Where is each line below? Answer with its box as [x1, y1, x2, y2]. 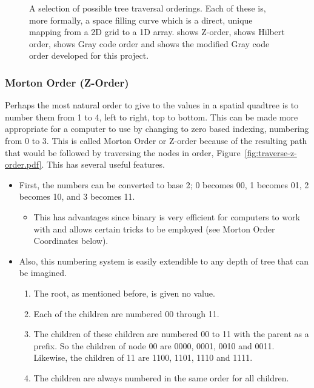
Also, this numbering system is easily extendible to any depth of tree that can [19, 254, 309, 267]
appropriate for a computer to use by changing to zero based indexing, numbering [5, 122, 309, 135]
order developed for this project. [29, 49, 149, 62]
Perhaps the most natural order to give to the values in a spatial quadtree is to [5, 99, 299, 111]
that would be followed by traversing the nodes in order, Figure [5, 146, 241, 159]
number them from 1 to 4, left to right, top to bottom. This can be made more [5, 110, 298, 123]
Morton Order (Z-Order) [5, 74, 129, 90]
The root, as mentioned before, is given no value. [33, 286, 215, 299]
